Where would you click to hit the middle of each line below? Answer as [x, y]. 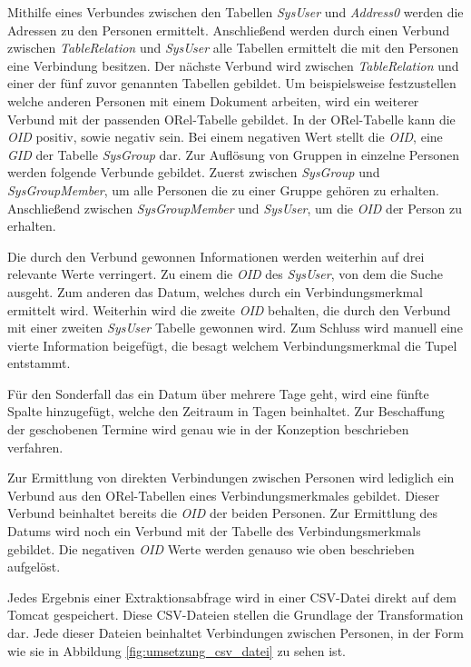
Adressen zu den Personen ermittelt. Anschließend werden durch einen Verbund [229, 30]
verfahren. [35, 447]
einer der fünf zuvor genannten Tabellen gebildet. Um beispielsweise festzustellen [232, 83]
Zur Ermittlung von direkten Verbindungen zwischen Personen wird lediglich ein [231, 478]
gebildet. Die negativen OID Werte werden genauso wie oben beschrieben [211, 548]
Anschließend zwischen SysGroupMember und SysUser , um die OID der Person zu [235, 208]
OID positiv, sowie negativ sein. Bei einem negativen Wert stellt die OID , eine [225, 137]
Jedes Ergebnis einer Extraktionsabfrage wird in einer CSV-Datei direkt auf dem [232, 597]
